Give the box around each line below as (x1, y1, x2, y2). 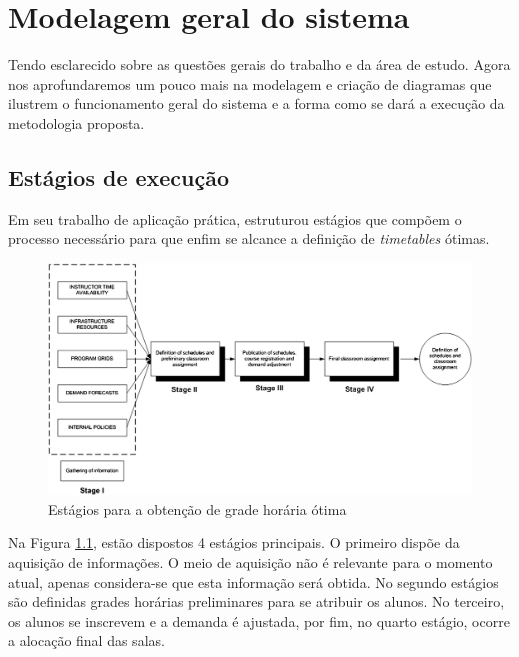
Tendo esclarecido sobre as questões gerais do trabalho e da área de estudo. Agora (8, 54, 511, 75)
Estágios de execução (8, 161, 230, 192)
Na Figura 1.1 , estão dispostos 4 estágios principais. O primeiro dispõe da (8, 532, 460, 553)
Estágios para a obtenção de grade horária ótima (48, 498, 347, 519)
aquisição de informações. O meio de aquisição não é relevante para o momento (8, 551, 493, 572)
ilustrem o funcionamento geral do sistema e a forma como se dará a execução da (8, 93, 505, 114)
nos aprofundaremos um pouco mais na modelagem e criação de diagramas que (8, 73, 492, 94)
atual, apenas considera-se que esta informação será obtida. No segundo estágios (8, 571, 499, 592)
